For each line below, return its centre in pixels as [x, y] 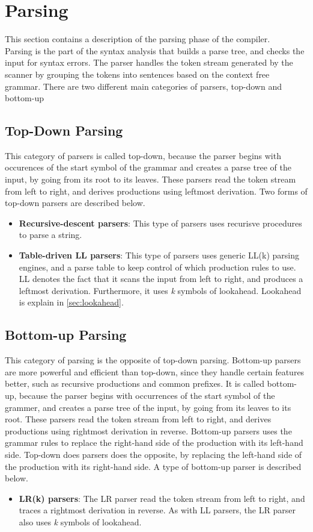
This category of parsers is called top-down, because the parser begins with [143, 155]
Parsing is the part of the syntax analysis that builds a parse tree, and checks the [155, 50]
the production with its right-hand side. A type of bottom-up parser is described [153, 466]
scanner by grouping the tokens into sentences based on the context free [137, 74]
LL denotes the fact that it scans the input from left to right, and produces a [161, 279]
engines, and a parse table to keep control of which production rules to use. [157, 267]
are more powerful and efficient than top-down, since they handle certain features [155, 371]
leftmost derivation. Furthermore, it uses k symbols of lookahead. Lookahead [160, 290]
